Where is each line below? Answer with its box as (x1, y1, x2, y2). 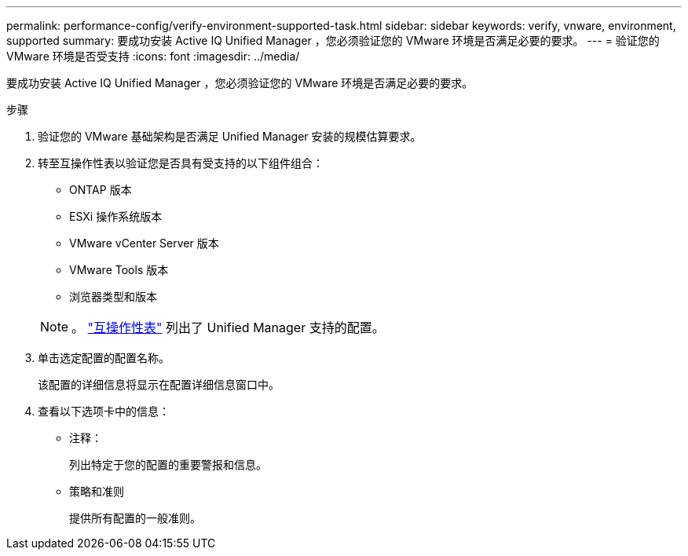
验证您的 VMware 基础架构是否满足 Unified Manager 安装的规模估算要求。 (38, 130, 422, 143)
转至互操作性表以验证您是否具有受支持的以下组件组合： (38, 156, 324, 170)
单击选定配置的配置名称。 (38, 351, 170, 364)
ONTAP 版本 (69, 183, 132, 196)
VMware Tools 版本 (69, 263, 169, 276)
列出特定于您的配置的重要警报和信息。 (69, 458, 267, 471)
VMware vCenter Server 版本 (69, 236, 219, 250)
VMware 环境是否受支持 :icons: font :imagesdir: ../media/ (6, 49, 300, 63)
